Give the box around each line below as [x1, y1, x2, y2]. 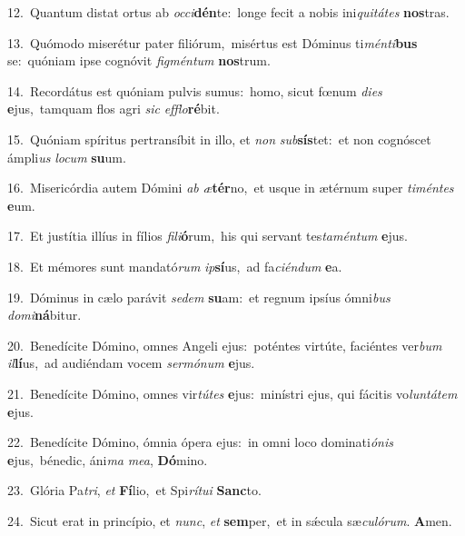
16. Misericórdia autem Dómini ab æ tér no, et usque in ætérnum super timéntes [7, 178, 454, 197]
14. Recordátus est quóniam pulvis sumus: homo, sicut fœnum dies [7, 81, 382, 100]
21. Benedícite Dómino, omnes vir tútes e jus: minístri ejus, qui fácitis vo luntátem [7, 383, 458, 402]
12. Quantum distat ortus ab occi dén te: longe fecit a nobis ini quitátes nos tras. [7, 3, 450, 21]
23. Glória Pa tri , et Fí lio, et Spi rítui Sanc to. [7, 481, 262, 500]
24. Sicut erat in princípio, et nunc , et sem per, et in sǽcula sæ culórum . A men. [7, 511, 452, 530]
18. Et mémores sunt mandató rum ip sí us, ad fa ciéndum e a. [7, 256, 342, 275]
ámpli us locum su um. [7, 147, 126, 166]
